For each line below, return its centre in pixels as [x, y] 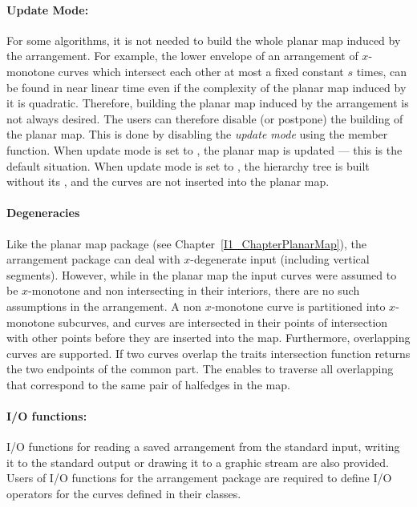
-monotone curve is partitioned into [298, 306]
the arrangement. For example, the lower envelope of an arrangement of [182, 56]
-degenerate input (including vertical [280, 259]
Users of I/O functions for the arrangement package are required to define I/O [199, 478]
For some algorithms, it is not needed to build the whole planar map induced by [204, 40]
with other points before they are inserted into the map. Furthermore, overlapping [208, 338]
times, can [381, 71]
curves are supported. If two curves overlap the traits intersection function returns [208, 353]
